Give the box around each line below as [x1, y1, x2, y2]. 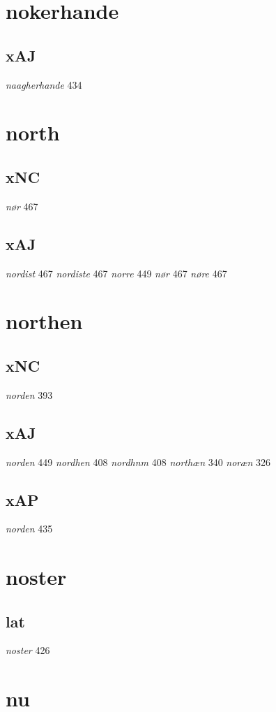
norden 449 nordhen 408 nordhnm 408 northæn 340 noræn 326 [6, 454, 271, 469]
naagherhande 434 [6, 77, 82, 92]
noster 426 [6, 643, 50, 657]
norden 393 [6, 387, 53, 402]
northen [6, 307, 83, 335]
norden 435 [6, 521, 53, 536]
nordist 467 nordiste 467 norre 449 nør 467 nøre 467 [6, 266, 227, 280]
